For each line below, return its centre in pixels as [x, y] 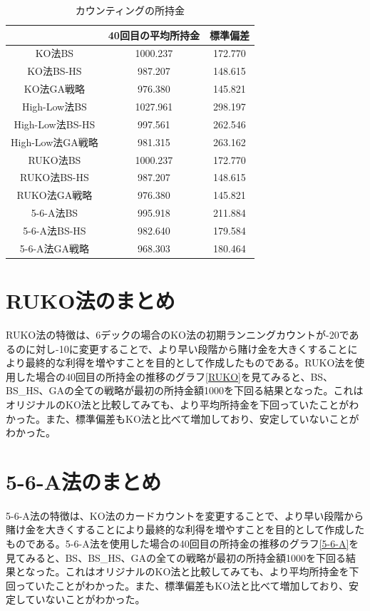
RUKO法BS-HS [54, 177]
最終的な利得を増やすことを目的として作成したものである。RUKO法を [190, 363]
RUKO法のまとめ [91, 300]
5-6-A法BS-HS [55, 230]
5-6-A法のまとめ [83, 481]
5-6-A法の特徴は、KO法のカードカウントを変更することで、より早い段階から [185, 515]
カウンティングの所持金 [130, 10]
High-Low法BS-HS [55, 124]
